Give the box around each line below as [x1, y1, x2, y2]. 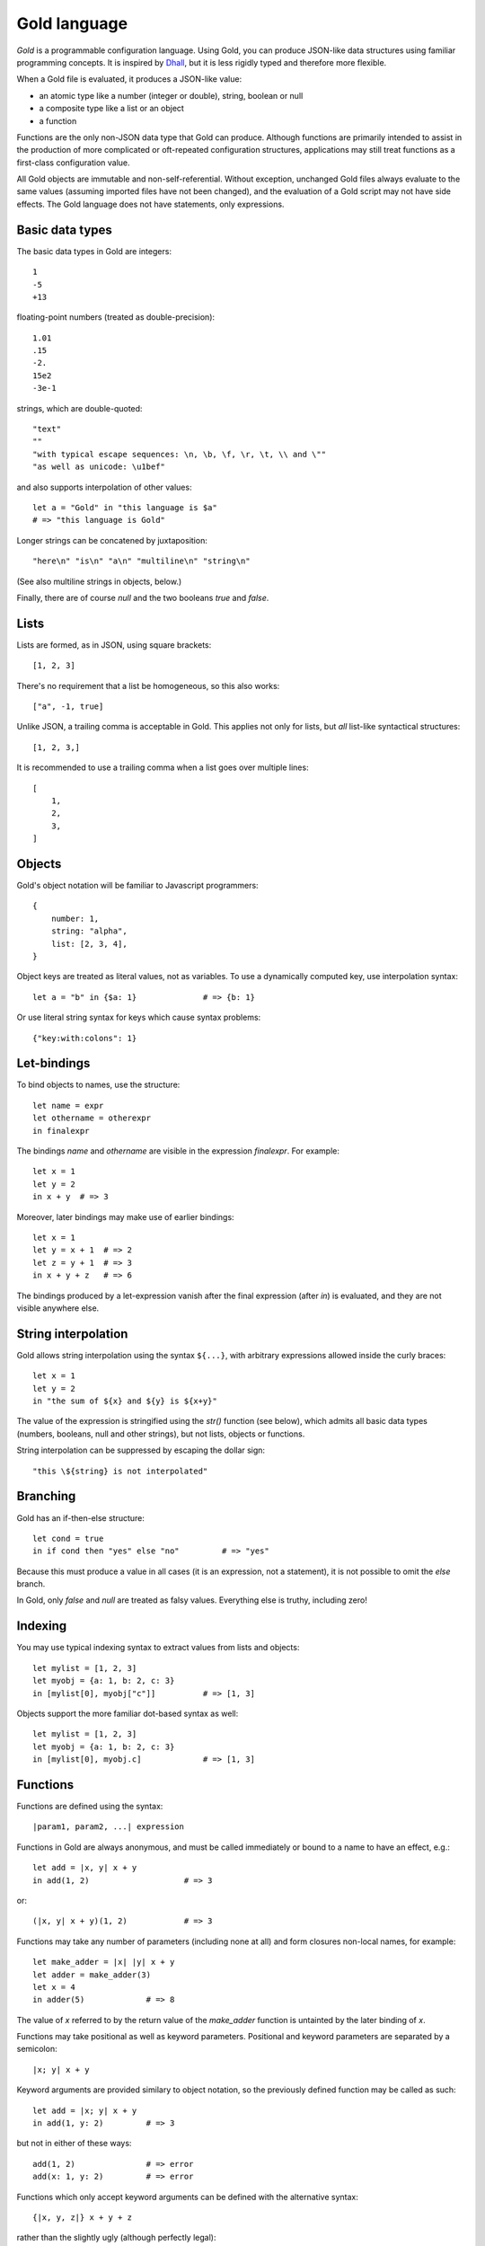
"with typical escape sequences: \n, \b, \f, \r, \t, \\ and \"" [32, 449, 327, 459]
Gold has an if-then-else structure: [16, 1512, 145, 1523]
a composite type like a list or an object [39, 103, 184, 114]
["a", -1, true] [32, 702, 104, 712]
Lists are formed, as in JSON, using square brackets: [16, 639, 212, 650]
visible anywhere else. [16, 1303, 100, 1313]
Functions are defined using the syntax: [16, 1801, 163, 1811]
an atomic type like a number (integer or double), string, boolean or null [39, 90, 304, 101]
